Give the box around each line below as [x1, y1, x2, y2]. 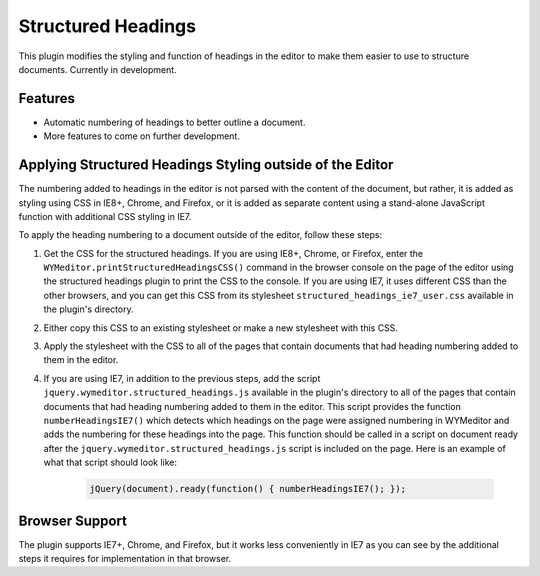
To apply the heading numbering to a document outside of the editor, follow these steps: [18, 229, 383, 241]
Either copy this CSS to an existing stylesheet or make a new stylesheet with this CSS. [43, 321, 399, 334]
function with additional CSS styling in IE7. [18, 210, 192, 222]
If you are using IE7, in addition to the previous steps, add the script [43, 372, 321, 384]
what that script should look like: [43, 456, 178, 469]
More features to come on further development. [43, 130, 240, 142]
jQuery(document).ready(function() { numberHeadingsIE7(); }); [89, 483, 407, 495]
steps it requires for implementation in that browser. [18, 553, 232, 565]
